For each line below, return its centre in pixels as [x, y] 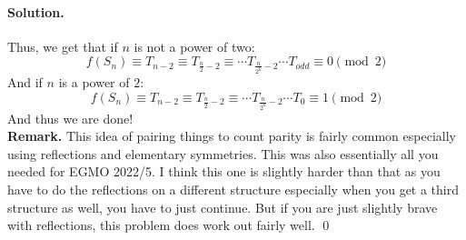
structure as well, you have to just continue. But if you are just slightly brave [223, 207]
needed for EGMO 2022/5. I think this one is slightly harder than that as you [224, 171]
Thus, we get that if [63, 46]
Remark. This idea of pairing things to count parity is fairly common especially [232, 136]
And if [25, 82]
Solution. [36, 11]
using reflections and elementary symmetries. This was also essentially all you [223, 153]
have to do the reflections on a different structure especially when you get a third [233, 190]
